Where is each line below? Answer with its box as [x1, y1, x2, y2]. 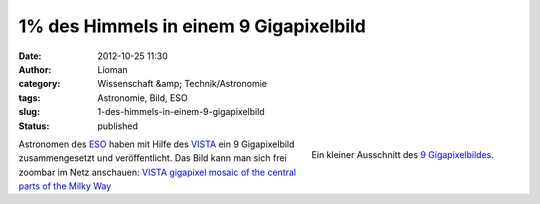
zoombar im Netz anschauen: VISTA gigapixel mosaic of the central [18, 166, 297, 178]
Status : [18, 120, 50, 132]
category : [18, 78, 61, 90]
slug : [18, 106, 40, 118]
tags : [18, 91, 41, 104]
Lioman [97, 63, 129, 75]
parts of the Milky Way [18, 180, 112, 192]
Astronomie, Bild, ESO [97, 91, 189, 104]
